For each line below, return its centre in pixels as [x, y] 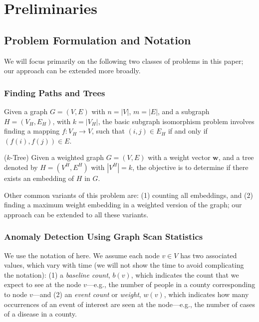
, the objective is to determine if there [190, 167]
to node [16, 294]
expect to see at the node [43, 284]
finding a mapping [32, 131]
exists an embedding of [39, 178]
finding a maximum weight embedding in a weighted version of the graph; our [123, 205]
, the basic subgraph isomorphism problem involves [176, 121]
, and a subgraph [184, 111]
